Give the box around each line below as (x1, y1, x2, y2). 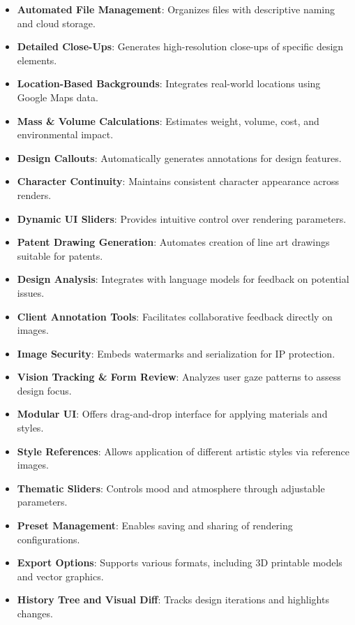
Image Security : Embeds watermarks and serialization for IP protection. (17, 346, 335, 360)
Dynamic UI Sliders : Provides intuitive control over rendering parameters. (17, 211, 347, 226)
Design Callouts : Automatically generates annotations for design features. (17, 150, 342, 165)
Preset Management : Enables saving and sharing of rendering (17, 518, 293, 533)
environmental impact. (17, 127, 114, 142)
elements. (17, 52, 57, 67)
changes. (17, 606, 53, 620)
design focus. (17, 383, 72, 397)
